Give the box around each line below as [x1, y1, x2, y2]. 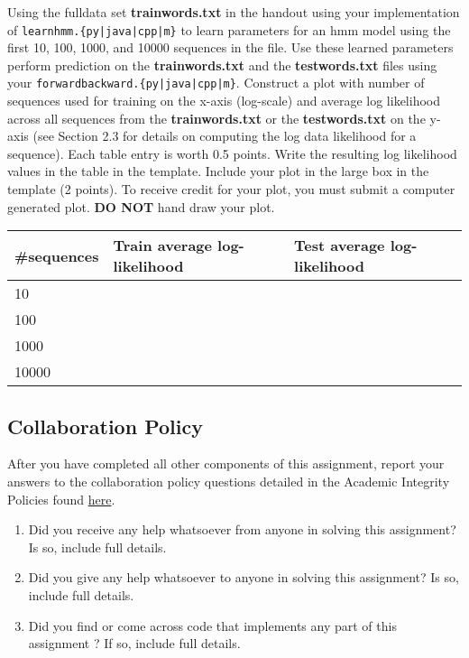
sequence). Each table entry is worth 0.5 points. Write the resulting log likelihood [7, 144, 457, 162]
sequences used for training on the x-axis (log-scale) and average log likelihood [7, 91, 440, 110]
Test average [294, 235, 385, 256]
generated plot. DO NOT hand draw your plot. [7, 197, 275, 216]
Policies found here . [7, 489, 115, 508]
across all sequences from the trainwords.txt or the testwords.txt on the [7, 108, 426, 127]
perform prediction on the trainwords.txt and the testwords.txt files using [7, 55, 437, 74]
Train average [113, 235, 212, 256]
